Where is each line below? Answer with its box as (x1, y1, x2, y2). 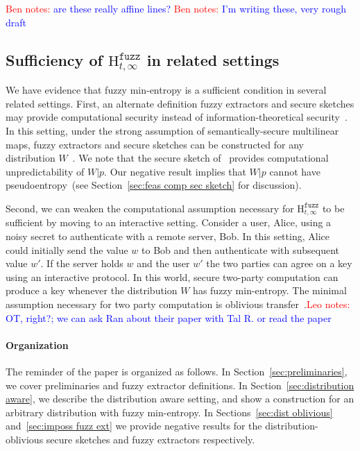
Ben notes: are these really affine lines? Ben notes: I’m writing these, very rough (6, 1, 346, 15)
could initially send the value (6, 242, 128, 257)
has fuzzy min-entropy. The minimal (193, 283, 347, 298)
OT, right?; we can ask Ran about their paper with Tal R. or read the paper (6, 310, 332, 325)
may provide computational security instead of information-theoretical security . (6, 110, 348, 124)
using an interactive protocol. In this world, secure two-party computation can (6, 269, 338, 284)
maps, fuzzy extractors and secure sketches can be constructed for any (6, 137, 304, 151)
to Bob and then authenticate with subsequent (142, 242, 340, 257)
